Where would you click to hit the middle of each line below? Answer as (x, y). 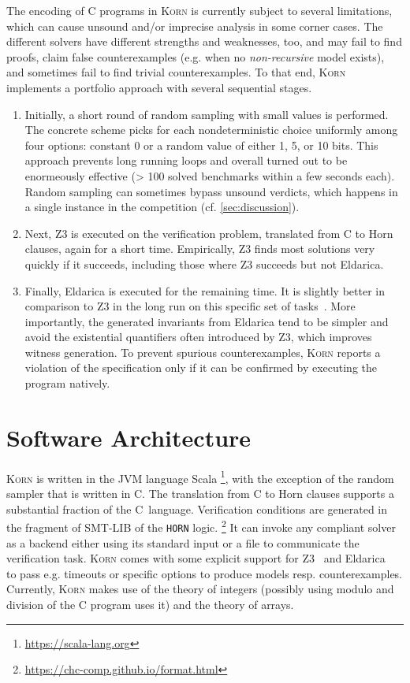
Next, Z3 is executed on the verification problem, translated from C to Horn (209, 233)
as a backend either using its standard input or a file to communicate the (183, 542)
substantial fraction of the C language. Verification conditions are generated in (197, 509)
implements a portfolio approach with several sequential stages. (159, 87)
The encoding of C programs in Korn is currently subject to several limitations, (199, 10)
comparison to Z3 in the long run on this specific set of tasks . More (190, 306)
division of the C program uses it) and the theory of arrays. (150, 604)
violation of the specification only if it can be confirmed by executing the (201, 367)
